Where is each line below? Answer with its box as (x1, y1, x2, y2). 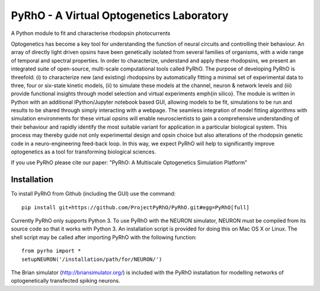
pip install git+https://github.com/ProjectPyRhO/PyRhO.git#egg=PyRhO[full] (21, 204, 250, 210)
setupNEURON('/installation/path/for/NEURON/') (21, 255, 162, 263)
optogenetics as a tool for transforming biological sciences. (11, 148, 156, 155)
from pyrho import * (21, 248, 81, 254)
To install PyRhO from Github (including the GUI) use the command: (11, 190, 176, 197)
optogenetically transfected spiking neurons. (11, 277, 121, 284)
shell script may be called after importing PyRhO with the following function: (11, 234, 197, 241)
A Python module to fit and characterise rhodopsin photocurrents (11, 30, 171, 37)
